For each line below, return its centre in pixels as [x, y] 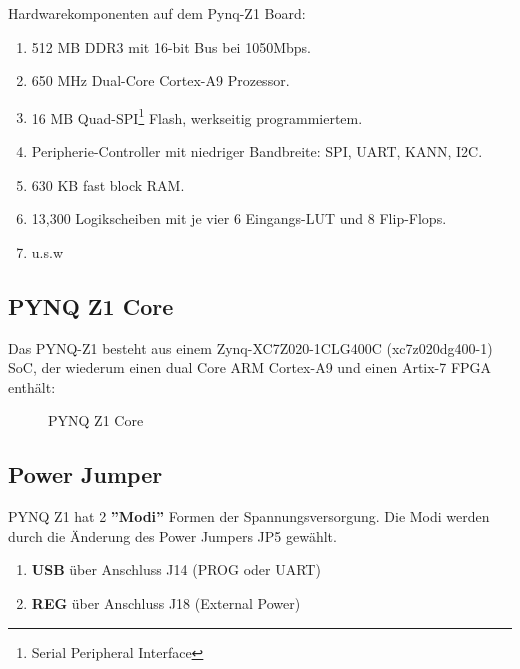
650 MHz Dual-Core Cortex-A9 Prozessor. [160, 80]
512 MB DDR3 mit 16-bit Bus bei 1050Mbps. [171, 46]
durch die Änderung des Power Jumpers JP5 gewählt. [172, 535]
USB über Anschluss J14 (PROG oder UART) [176, 569]
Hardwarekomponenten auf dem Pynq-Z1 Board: [157, 13]
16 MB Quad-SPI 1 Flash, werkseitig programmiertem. [197, 116]
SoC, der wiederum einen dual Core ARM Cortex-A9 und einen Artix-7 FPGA [250, 367]
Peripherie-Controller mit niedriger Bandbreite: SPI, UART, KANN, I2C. [257, 151]
